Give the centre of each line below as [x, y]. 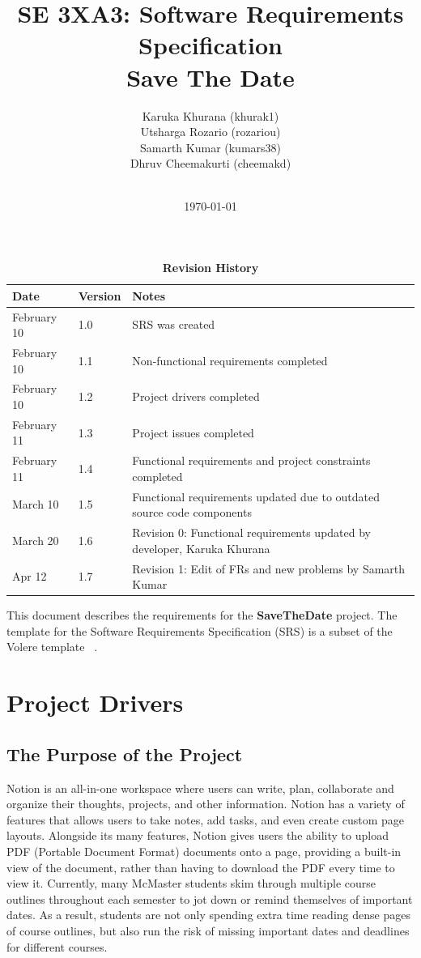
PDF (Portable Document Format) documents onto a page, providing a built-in [204, 851]
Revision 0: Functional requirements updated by [252, 532]
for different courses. [57, 946]
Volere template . [52, 647]
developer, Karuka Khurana [201, 548]
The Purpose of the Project [125, 754]
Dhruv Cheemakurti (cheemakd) [210, 163]
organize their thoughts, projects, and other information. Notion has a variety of [206, 804]
